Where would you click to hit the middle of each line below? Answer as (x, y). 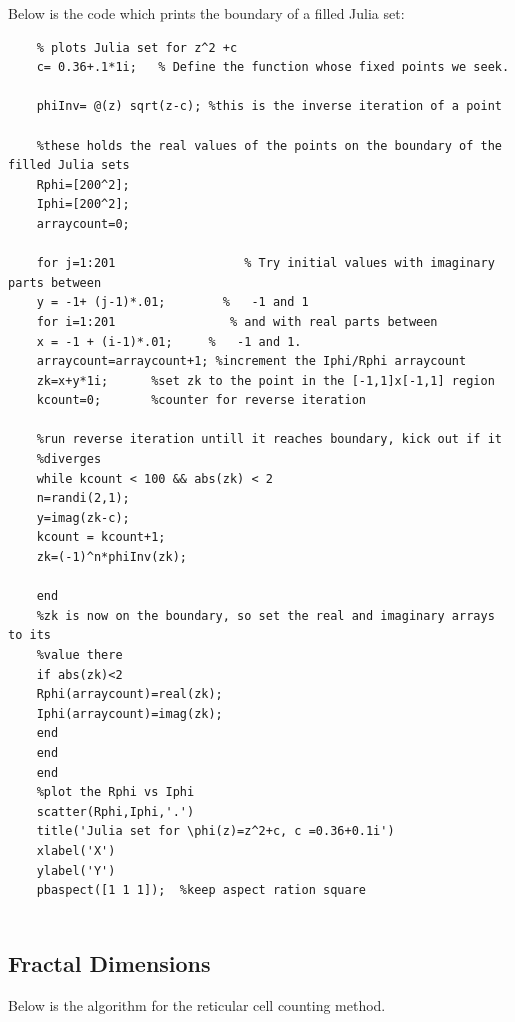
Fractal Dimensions (109, 962)
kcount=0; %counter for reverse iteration (201, 400)
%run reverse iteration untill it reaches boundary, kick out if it (269, 439)
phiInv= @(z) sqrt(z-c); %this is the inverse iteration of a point (269, 106)
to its (29, 635)
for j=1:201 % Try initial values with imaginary (265, 263)
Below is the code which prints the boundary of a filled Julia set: (206, 13)
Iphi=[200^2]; (83, 204)
